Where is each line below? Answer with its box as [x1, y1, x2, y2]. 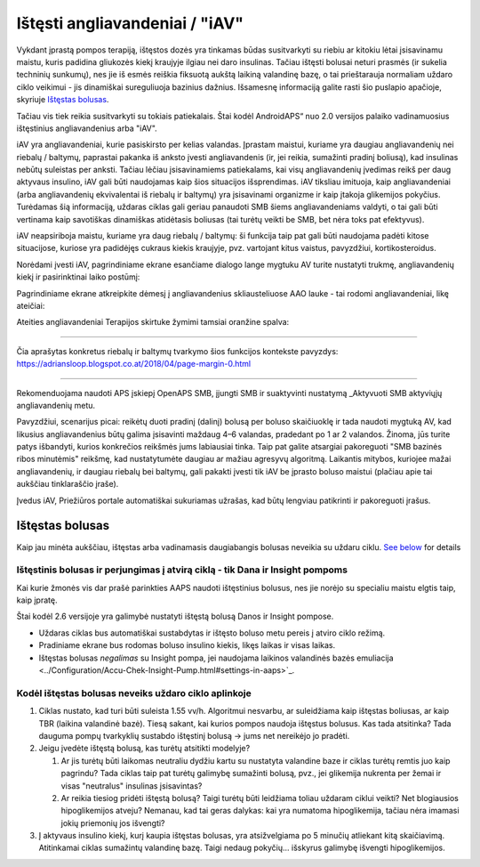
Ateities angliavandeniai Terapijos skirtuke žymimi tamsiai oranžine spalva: [16, 317, 290, 328]
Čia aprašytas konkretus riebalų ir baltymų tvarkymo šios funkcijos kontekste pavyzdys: [16, 345, 339, 356]
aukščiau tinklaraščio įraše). [16, 479, 119, 490]
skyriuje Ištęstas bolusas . [16, 94, 109, 105]
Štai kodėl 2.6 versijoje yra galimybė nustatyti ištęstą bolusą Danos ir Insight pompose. [16, 611, 334, 622]
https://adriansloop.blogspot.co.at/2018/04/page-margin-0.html [16, 359, 252, 369]
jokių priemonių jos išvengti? [60, 817, 165, 828]
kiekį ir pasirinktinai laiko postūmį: [16, 271, 140, 282]
